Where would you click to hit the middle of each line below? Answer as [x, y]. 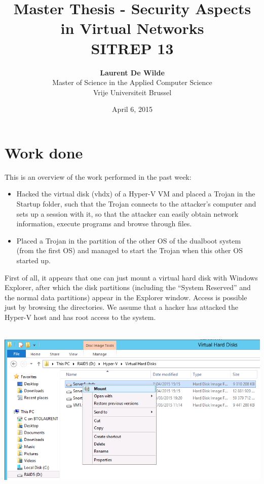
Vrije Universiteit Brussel [132, 92]
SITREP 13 [132, 48]
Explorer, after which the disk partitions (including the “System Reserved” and [128, 287]
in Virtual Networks [132, 28]
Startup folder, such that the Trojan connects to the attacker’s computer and [136, 204]
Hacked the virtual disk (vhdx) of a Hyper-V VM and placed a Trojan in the [136, 194]
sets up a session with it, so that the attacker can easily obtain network [127, 213]
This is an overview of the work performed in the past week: [98, 176]
